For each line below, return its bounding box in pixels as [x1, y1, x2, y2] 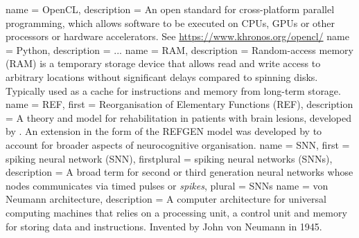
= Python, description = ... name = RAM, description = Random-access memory [6, 42, 353, 57]
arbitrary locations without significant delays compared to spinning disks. [6, 69, 318, 84]
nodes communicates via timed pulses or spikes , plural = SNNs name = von [6, 178, 329, 192]
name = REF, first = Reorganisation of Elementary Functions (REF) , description [6, 97, 353, 111]
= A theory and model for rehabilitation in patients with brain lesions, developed [6, 110, 352, 125]
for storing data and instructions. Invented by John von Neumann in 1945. [6, 219, 322, 233]
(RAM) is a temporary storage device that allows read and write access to [6, 56, 321, 71]
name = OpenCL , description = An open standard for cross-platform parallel [6, 2, 335, 16]
